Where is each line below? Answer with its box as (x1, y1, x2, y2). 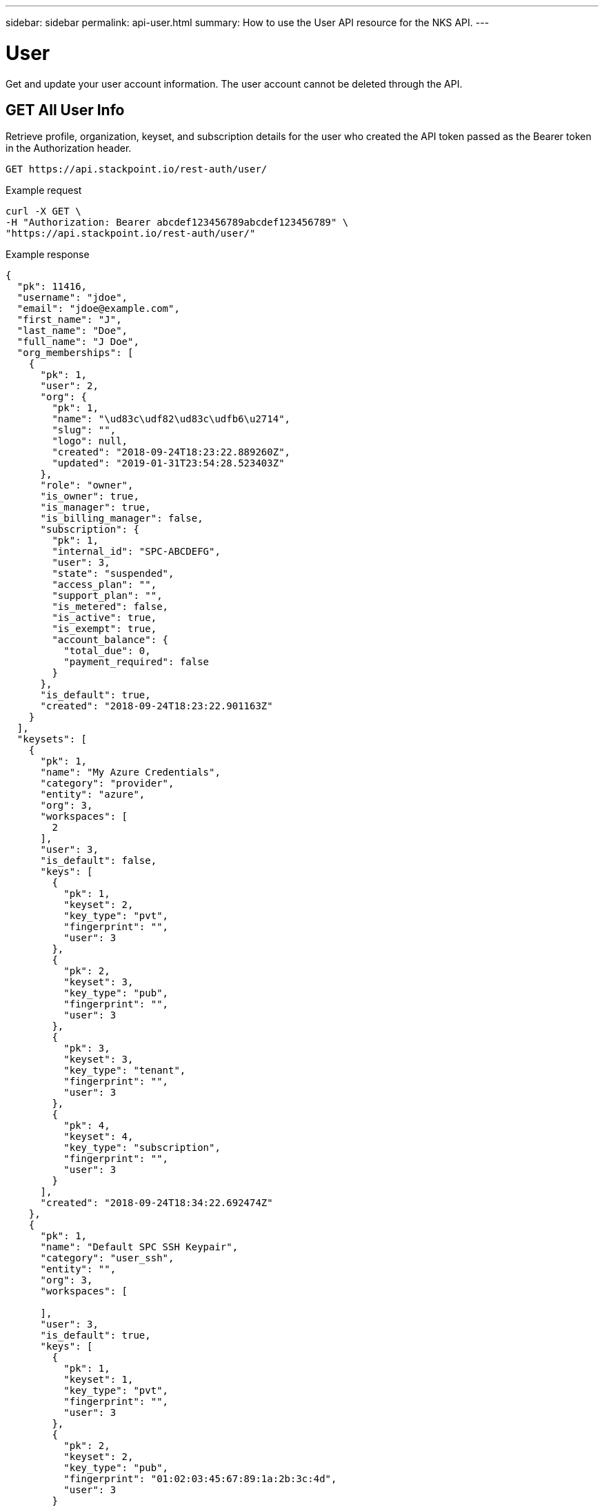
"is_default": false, (40, 855, 157, 867)
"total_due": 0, (63, 645, 151, 657)
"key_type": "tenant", (63, 1065, 186, 1076)
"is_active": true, (52, 612, 157, 624)
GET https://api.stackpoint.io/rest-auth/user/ (6, 164, 268, 175)
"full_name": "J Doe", (17, 336, 139, 348)
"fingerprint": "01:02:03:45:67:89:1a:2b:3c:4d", (63, 1473, 337, 1485)
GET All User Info (6, 101, 125, 119)
